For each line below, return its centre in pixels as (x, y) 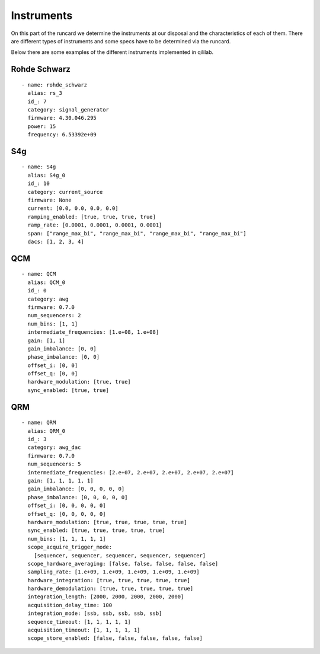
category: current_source (65, 192)
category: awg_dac (54, 447)
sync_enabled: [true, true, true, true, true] (96, 530)
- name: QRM (39, 423)
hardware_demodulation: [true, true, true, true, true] (111, 589)
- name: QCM (39, 274)
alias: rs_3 (45, 93)
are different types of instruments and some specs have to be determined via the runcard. (121, 41)
